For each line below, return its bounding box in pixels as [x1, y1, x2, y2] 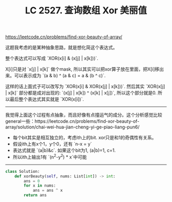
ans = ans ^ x [32, 188, 63, 193]
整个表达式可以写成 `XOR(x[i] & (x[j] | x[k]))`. [5, 55, 99, 61]
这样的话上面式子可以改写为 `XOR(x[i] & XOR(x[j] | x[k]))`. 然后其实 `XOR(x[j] [5, 83, 165, 89]
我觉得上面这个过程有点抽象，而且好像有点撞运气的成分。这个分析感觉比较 [5, 112, 162, 118]
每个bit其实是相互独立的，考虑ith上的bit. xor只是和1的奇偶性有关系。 [12, 134, 157, 141]
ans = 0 [24, 178, 40, 184]
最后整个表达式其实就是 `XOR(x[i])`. [9, 96, 84, 102]
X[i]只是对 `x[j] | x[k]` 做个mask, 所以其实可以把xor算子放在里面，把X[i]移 [5, 66, 160, 72]
